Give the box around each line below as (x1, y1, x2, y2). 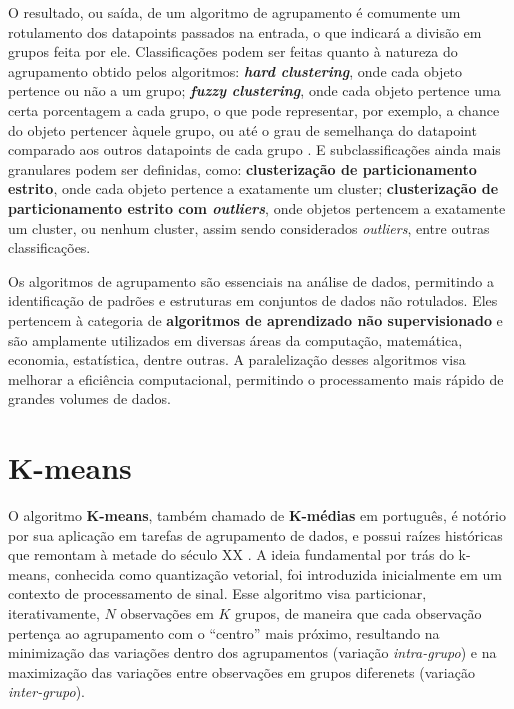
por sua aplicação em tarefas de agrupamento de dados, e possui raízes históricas (8, 524, 503, 545)
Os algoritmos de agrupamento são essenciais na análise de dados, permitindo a (8, 270, 495, 291)
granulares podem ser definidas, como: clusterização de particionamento (8, 158, 477, 179)
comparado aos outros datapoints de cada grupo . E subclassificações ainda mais (8, 139, 501, 160)
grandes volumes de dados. (8, 388, 171, 409)
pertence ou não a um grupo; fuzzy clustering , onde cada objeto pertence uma (8, 80, 501, 101)
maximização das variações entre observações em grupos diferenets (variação (8, 661, 475, 682)
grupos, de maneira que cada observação (235, 602, 482, 623)
